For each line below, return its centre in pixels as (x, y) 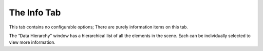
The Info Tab (35, 13)
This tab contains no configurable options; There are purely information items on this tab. (99, 27)
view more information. (32, 42)
